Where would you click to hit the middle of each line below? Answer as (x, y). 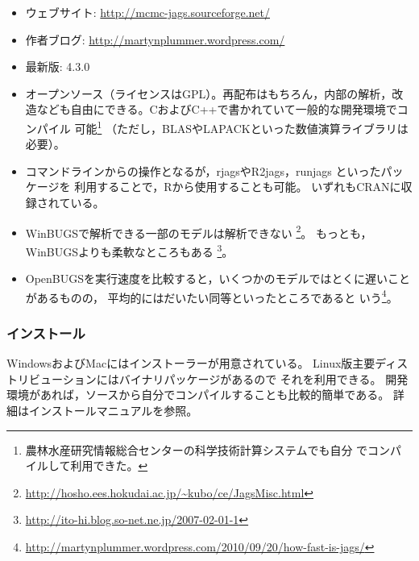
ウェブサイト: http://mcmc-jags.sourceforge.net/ (147, 12)
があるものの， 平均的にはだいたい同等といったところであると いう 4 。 (212, 296)
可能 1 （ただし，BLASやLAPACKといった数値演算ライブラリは (241, 127)
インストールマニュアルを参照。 (113, 410)
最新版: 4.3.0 (58, 66)
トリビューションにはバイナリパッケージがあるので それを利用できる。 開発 (207, 378)
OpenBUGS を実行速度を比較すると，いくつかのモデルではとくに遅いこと (218, 278)
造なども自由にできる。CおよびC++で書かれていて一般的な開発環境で (211, 109)
